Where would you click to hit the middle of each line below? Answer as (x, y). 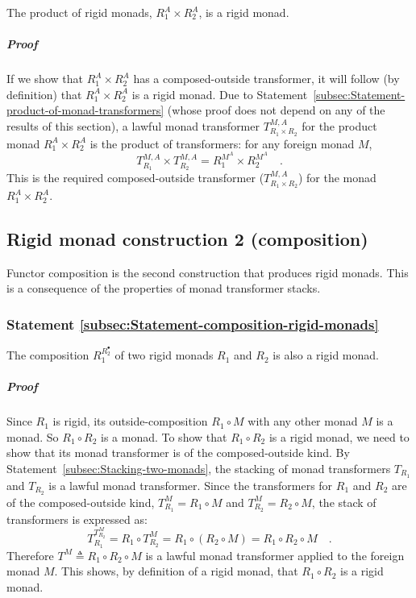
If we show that (45, 79)
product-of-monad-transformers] (85, 110)
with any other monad (303, 421)
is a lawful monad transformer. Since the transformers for (191, 485)
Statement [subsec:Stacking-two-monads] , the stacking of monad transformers (199, 468)
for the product (339, 125)
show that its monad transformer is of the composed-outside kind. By (178, 453)
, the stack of (344, 502)
